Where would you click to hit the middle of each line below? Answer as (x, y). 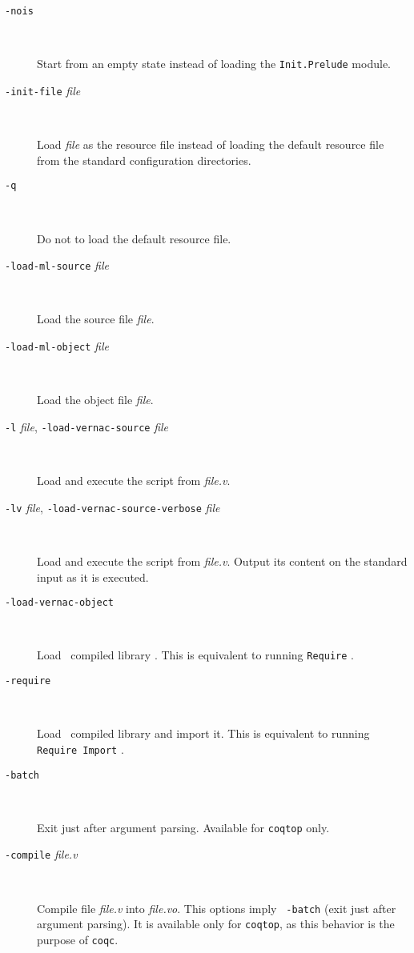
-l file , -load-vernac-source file (87, 426)
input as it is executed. (93, 577)
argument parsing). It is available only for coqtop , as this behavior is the (216, 924)
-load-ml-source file (57, 265)
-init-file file (43, 90)
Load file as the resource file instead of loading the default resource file (211, 144)
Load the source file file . (96, 319)
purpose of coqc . (78, 940)
